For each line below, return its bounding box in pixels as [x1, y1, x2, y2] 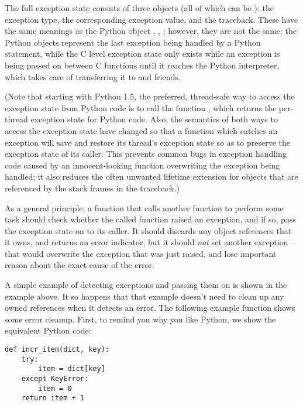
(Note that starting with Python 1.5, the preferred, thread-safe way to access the [5, 90, 295, 102]
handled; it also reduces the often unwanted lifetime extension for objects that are [5, 170, 298, 183]
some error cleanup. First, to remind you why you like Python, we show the [5, 313, 276, 325]
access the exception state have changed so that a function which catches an [5, 124, 278, 136]
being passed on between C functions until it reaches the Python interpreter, [5, 59, 280, 71]
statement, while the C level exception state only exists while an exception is [5, 47, 280, 60]
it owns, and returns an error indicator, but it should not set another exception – [5, 236, 295, 248]
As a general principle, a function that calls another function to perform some [5, 201, 284, 214]
